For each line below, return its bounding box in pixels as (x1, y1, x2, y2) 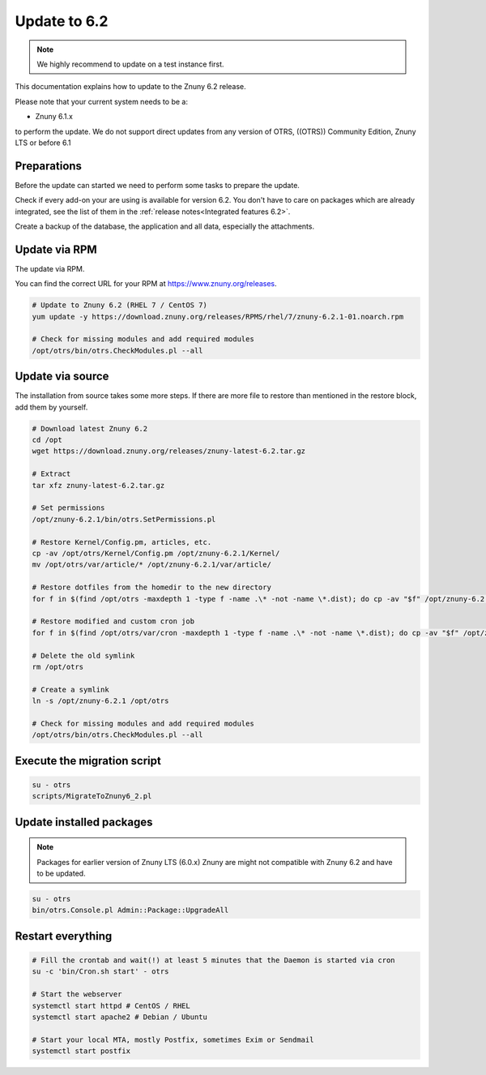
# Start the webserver (32, 990, 122, 999)
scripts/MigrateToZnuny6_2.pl (32, 791, 152, 801)
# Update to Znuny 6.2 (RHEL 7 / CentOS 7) (32, 301, 208, 310)
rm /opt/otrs (32, 662, 84, 671)
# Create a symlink (32, 685, 109, 694)
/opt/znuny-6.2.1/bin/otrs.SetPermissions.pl (32, 515, 216, 524)
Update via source (15, 370, 109, 383)
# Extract (32, 469, 71, 478)
